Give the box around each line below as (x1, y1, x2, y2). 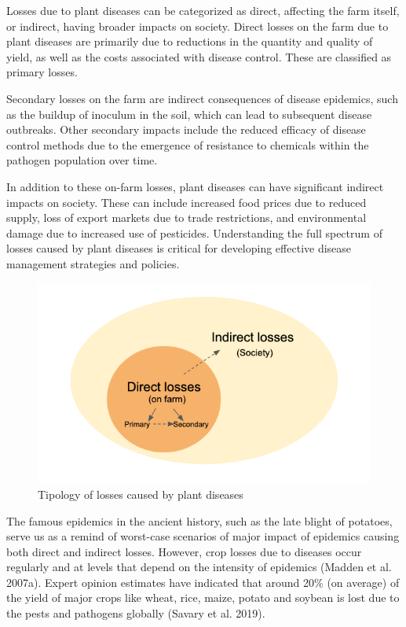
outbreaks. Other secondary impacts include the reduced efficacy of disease (6, 121, 366, 138)
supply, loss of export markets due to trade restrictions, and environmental (6, 209, 367, 226)
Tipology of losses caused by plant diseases (38, 485, 243, 502)
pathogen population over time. (6, 152, 158, 168)
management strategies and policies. (6, 255, 180, 271)
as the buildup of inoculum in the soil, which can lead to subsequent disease (6, 105, 372, 122)
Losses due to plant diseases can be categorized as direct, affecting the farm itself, (6, 2, 400, 18)
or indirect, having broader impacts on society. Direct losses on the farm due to (6, 17, 389, 34)
